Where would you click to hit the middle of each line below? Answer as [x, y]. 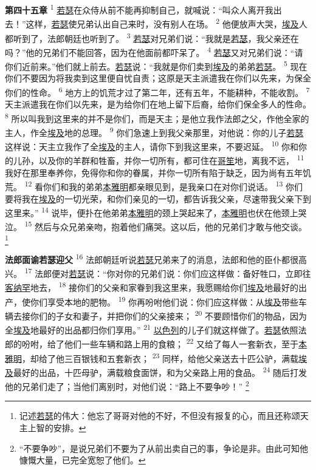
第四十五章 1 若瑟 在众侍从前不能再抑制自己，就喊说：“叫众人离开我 [139, 9]
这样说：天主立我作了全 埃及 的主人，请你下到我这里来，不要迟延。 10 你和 [152, 145]
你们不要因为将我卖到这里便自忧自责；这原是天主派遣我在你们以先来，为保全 [158, 78]
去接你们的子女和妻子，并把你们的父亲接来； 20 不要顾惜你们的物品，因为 [160, 315]
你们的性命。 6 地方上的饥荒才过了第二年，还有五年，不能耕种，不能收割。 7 [157, 91]
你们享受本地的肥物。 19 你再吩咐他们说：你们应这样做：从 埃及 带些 [164, 301]
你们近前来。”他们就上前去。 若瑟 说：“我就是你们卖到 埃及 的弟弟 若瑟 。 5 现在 [156, 65]
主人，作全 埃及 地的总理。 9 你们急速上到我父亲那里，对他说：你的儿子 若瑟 [154, 131]
